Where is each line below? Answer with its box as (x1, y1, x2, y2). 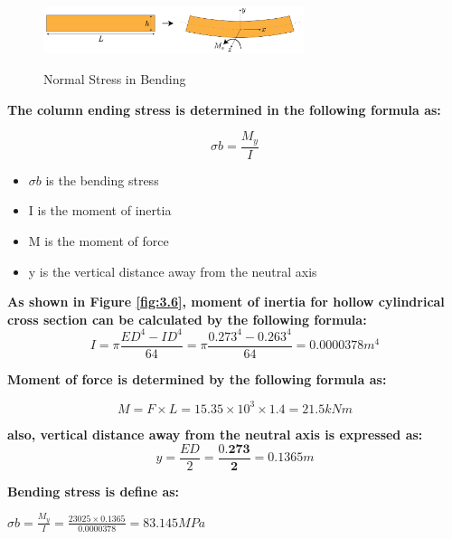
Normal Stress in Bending (43, 70, 186, 89)
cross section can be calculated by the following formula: (7, 309, 367, 328)
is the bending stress (45, 170, 159, 189)
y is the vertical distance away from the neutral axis (28, 261, 317, 280)
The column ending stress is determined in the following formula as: (7, 99, 441, 118)
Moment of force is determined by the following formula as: (7, 369, 387, 388)
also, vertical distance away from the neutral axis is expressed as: (7, 424, 423, 443)
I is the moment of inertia (28, 201, 172, 220)
